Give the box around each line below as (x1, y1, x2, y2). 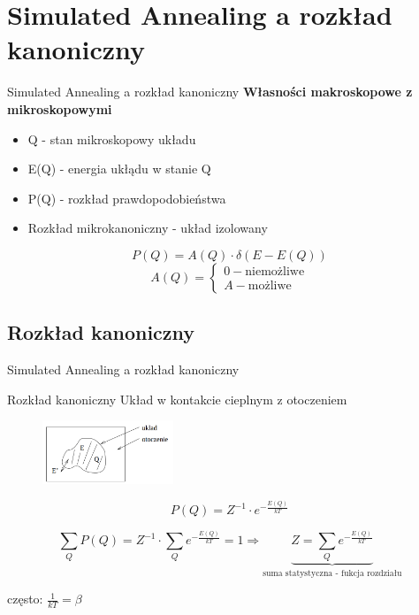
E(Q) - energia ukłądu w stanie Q (27, 159, 211, 178)
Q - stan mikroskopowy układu (27, 129, 196, 148)
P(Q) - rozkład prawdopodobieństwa (27, 188, 226, 207)
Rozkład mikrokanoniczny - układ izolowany (27, 219, 268, 237)
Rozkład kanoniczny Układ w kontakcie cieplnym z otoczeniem (7, 389, 347, 408)
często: (7, 589, 43, 608)
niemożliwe (245, 265, 305, 279)
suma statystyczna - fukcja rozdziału (263, 568, 402, 578)
